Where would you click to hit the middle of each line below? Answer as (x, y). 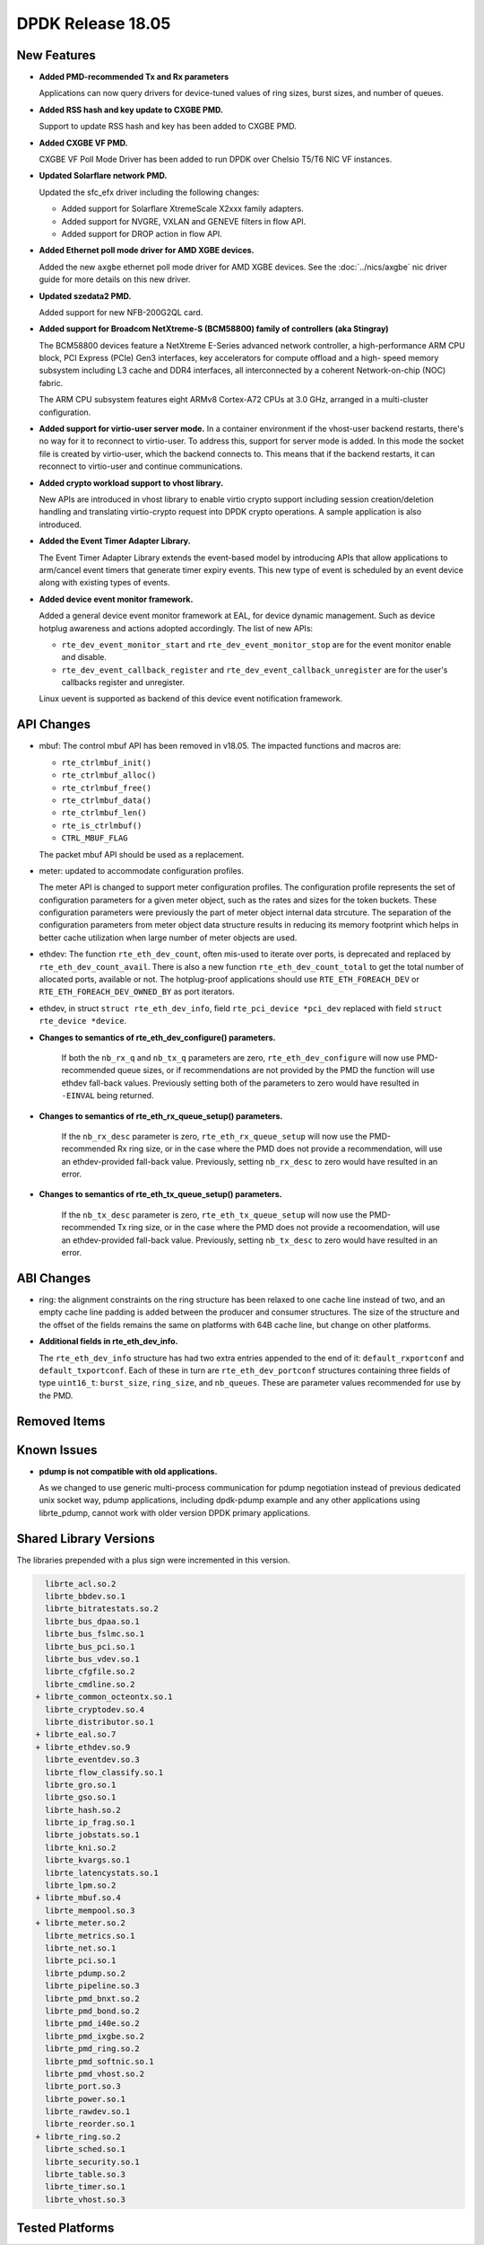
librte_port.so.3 (83, 2087)
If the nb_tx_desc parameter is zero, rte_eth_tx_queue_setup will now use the (214, 1215)
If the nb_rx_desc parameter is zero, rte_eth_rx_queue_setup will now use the (214, 1136)
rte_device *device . (83, 1021)
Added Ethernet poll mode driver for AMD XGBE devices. (147, 251)
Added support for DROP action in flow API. (142, 233)
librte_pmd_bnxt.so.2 (93, 1998)
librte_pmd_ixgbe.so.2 (95, 2036)
